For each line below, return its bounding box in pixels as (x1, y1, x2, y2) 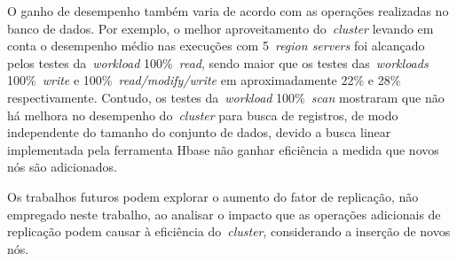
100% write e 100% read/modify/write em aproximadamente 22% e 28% (7, 71, 401, 89)
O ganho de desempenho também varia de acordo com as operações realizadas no (7, 2, 449, 19)
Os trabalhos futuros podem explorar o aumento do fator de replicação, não (7, 187, 419, 205)
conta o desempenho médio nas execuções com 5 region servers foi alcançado (7, 36, 425, 55)
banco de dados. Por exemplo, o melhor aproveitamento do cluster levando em (7, 19, 434, 37)
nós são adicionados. (7, 157, 117, 176)
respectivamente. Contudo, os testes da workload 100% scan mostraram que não (7, 88, 445, 106)
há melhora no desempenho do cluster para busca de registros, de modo (7, 105, 398, 124)
